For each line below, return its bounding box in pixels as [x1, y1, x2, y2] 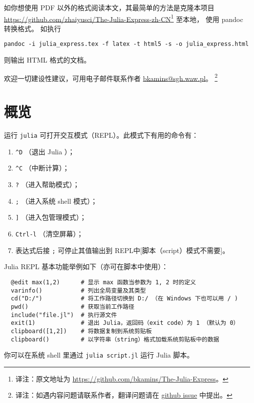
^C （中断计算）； [15, 163, 69, 173]
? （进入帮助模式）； [15, 179, 80, 190]
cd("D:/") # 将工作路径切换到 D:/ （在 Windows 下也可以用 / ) [11, 295, 238, 302]
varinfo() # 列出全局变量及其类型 [11, 287, 146, 294]
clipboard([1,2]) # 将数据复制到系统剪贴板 [11, 327, 152, 335]
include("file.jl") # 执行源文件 [11, 311, 117, 318]
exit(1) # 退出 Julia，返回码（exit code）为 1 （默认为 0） [11, 319, 239, 327]
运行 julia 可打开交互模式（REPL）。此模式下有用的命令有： [4, 130, 199, 140]
